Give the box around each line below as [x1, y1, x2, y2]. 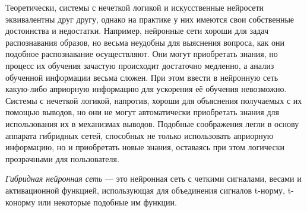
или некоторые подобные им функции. [37, 195, 177, 208]
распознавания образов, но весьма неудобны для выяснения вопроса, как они [5, 36, 285, 48]
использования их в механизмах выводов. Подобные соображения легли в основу [5, 117, 299, 129]
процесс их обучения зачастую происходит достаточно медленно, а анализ [5, 59, 274, 71]
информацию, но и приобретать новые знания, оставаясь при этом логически [5, 141, 284, 153]
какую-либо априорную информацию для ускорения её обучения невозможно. [5, 83, 287, 95]
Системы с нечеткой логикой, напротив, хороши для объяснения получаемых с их [5, 94, 302, 106]
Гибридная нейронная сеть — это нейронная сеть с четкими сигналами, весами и [5, 172, 302, 185]
